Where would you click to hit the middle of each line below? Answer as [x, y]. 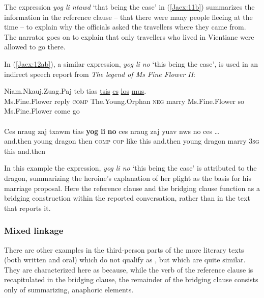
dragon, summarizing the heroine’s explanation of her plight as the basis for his [128, 178]
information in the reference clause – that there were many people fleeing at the [128, 17]
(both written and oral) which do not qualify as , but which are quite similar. [125, 260]
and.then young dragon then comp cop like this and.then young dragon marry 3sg [132, 141]
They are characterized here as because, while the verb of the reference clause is [129, 269]
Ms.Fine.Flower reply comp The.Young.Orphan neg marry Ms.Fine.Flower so [124, 101]
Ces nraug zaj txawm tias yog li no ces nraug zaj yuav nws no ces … [112, 131]
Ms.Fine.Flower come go [42, 111]
